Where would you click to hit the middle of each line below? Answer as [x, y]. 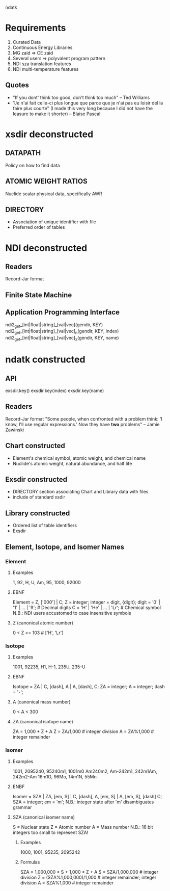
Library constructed [38, 513]
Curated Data [27, 42]
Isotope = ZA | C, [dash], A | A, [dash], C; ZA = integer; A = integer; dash [89, 687]
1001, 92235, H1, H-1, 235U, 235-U [49, 667]
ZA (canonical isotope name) [43, 722]
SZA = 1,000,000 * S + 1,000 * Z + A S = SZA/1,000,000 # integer [89, 872]
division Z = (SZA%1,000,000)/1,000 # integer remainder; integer [88, 877]
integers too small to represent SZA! [50, 832]
